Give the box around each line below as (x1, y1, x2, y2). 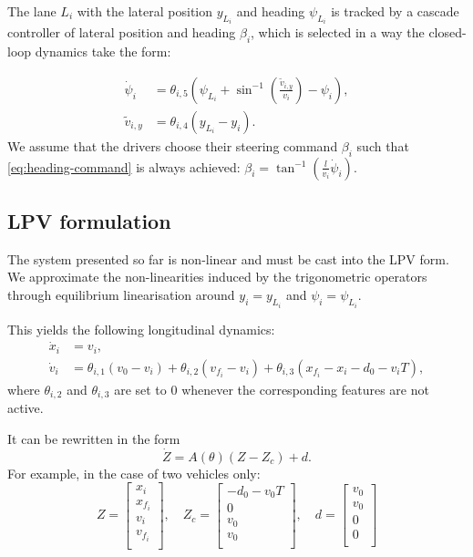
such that (356, 136, 409, 155)
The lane (7, 2, 57, 20)
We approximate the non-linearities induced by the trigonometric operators (7, 267, 427, 286)
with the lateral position (77, 2, 213, 20)
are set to (114, 379, 167, 398)
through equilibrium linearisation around (7, 285, 235, 304)
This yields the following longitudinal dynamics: (7, 319, 275, 338)
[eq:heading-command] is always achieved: (7, 157, 241, 176)
